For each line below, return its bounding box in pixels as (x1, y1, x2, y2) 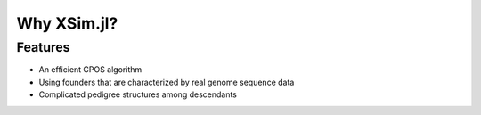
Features (16, 39, 70, 55)
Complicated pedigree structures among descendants (38, 89, 238, 100)
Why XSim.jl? (16, 13, 118, 33)
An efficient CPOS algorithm (38, 64, 143, 75)
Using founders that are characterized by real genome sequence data (38, 77, 295, 87)
